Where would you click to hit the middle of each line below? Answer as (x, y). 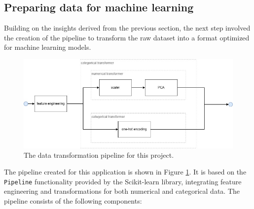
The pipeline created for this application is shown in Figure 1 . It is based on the (125, 172)
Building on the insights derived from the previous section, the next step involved (127, 28)
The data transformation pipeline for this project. (99, 155)
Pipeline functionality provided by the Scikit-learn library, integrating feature (123, 181)
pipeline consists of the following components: (73, 200)
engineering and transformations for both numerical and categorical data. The (122, 191)
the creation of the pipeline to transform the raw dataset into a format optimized (127, 37)
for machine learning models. (48, 47)
